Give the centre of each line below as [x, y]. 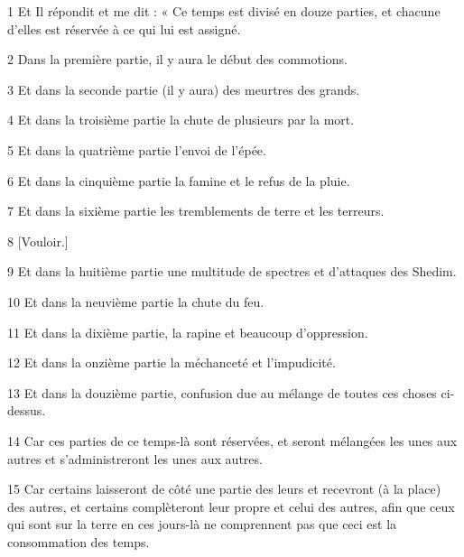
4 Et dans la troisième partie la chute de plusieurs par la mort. [181, 120]
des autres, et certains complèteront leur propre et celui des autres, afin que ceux [231, 506]
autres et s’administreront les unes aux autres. [135, 458]
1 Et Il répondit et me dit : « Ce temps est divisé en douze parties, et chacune [224, 11]
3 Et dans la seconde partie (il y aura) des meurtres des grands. [184, 89]
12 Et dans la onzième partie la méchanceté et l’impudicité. [172, 362]
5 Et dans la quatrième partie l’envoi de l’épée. [137, 149]
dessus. [27, 410]
